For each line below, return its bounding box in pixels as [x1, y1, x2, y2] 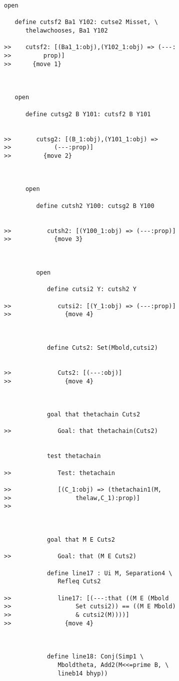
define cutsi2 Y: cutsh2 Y [46, 286, 136, 293]
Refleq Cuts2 [57, 578, 101, 585]
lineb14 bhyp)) [57, 669, 108, 677]
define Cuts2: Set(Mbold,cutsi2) [46, 344, 158, 351]
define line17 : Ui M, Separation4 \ [46, 569, 172, 577]
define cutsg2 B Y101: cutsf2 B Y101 [25, 110, 151, 118]
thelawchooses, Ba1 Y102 [25, 27, 108, 34]
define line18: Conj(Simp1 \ [46, 653, 144, 660]
